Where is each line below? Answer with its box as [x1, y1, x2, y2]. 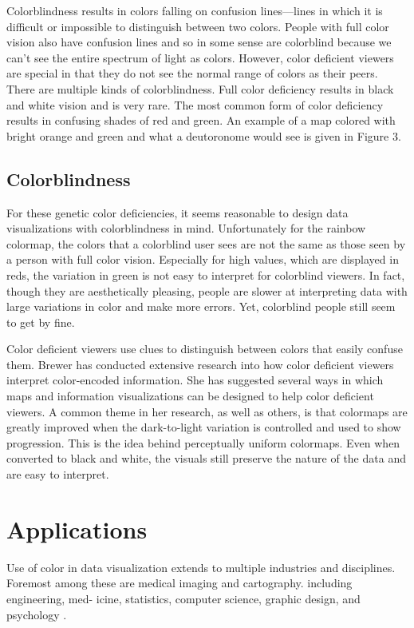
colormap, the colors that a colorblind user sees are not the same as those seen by [6, 235, 406, 252]
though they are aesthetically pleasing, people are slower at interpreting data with [6, 282, 408, 299]
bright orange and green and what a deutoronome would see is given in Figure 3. [6, 127, 401, 144]
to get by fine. [6, 313, 75, 330]
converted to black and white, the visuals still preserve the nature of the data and [6, 450, 406, 467]
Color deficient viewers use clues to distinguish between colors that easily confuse [6, 340, 403, 357]
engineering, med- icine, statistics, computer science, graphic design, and [6, 590, 361, 606]
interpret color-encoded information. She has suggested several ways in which [6, 372, 384, 388]
